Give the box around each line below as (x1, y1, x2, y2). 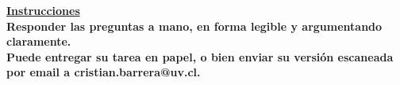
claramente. (6, 33, 71, 50)
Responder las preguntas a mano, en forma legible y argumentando (6, 17, 383, 34)
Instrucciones (6, 2, 80, 18)
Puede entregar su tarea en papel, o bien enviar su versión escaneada (6, 48, 394, 65)
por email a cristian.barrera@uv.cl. (6, 64, 201, 80)
